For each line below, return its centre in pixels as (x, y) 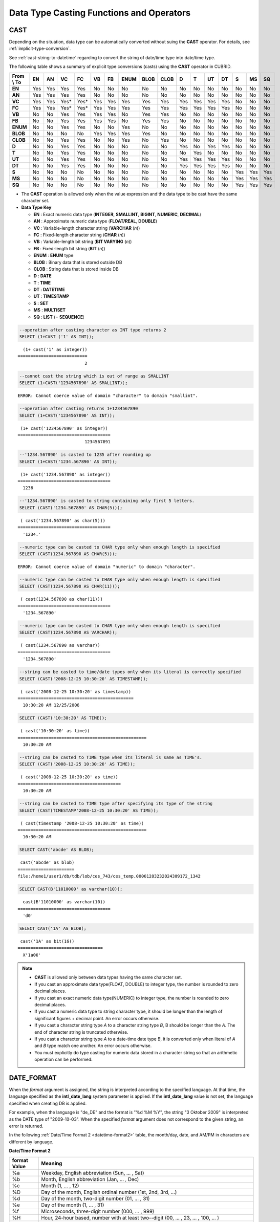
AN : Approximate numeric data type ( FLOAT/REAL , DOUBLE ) (95, 221)
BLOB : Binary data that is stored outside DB (78, 262)
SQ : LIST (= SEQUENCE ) (59, 317)
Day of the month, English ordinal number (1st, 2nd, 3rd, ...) (109, 1192)
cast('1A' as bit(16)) (47, 941)
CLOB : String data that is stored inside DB (76, 269)
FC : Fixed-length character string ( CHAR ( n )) (79, 235)
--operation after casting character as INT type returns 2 (93, 330)
